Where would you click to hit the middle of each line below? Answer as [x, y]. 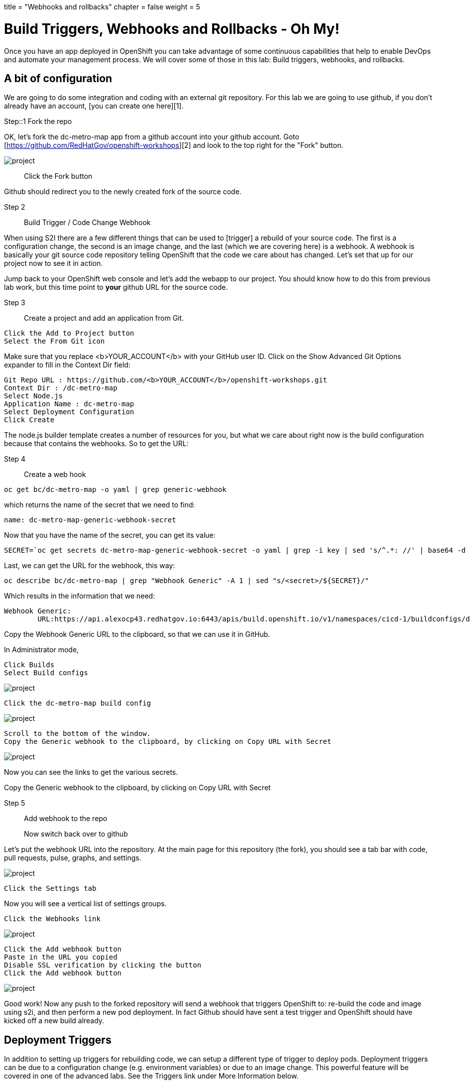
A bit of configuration [58, 78]
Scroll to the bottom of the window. [78, 734]
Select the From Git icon [55, 341]
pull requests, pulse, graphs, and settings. [73, 858]
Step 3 [15, 303]
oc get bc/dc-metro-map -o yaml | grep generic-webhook [115, 490]
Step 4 [15, 459]
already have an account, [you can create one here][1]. [94, 106]
